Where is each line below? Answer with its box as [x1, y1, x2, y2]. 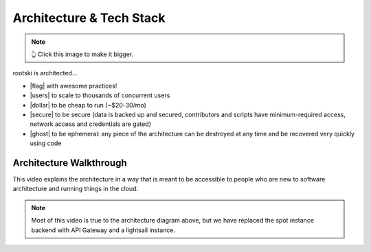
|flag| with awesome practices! [30, 81, 117, 90]
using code [30, 139, 62, 147]
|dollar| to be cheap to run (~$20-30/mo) [30, 101, 147, 109]
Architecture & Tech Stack [12, 10, 166, 25]
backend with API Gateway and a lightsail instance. [31, 226, 175, 234]
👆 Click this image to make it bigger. [31, 50, 134, 58]
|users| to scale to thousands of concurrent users [30, 91, 170, 99]
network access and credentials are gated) [30, 120, 151, 128]
